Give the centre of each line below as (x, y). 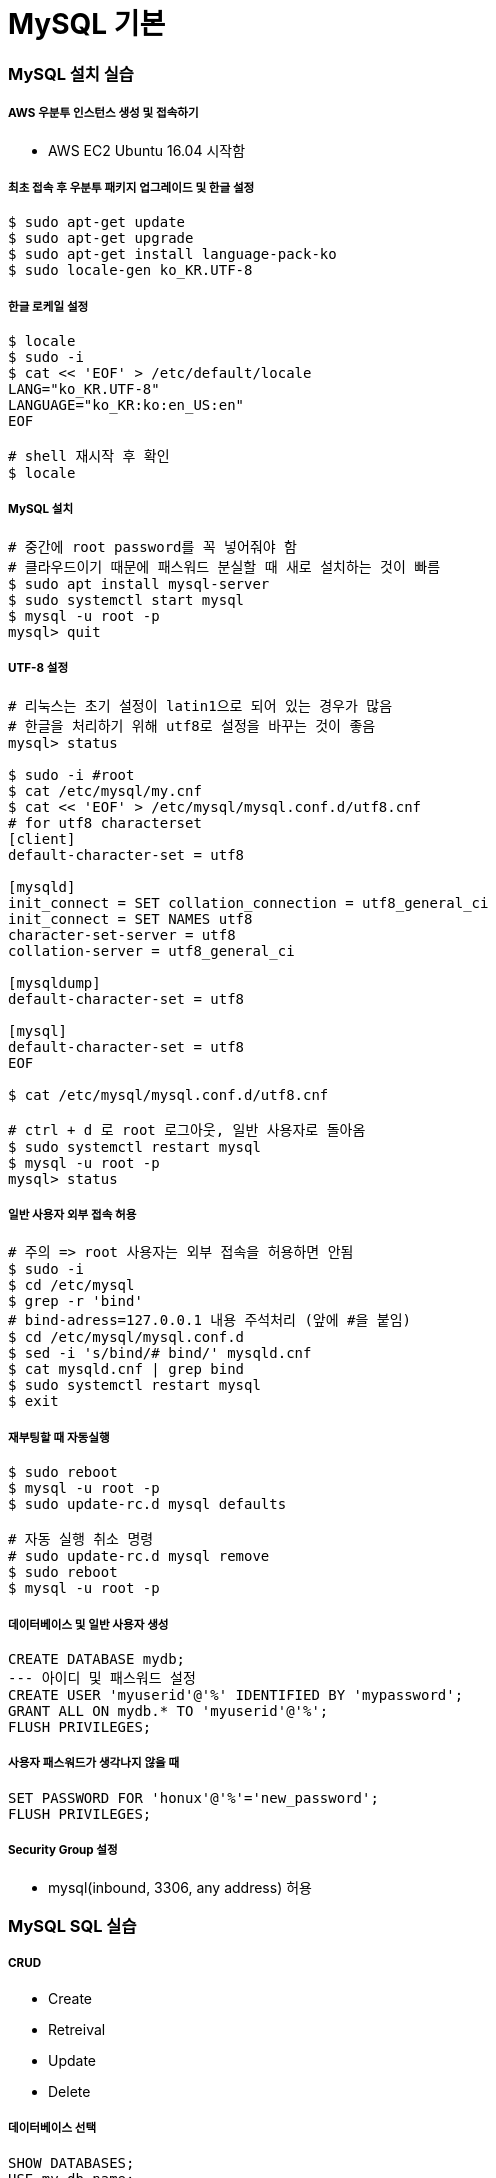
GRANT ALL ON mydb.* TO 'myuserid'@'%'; (168, 1711)
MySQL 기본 (87, 24)
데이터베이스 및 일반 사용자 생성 (88, 1624)
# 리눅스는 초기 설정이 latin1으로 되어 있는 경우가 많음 (200, 705)
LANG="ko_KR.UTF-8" (84, 389)
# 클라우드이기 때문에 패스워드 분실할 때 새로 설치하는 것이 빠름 (224, 566)
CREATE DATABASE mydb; (97, 1659)
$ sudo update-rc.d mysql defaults (147, 1504)
